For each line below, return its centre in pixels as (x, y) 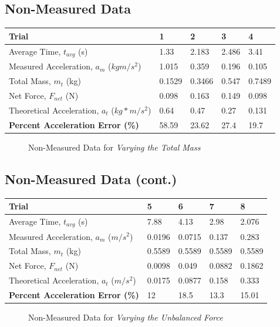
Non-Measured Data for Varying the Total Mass (114, 147)
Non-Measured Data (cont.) (91, 178)
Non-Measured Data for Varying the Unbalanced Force (126, 317)
